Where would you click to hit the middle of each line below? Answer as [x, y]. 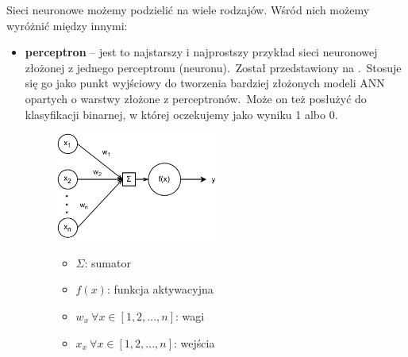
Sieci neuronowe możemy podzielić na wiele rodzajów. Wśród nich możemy [188, 10]
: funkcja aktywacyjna [160, 289]
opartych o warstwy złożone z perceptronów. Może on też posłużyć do [196, 98]
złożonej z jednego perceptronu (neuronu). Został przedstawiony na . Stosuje [213, 67]
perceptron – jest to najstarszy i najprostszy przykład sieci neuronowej [201, 52]
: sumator [108, 262]
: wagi [190, 315]
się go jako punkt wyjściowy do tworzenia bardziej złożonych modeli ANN [205, 83]
